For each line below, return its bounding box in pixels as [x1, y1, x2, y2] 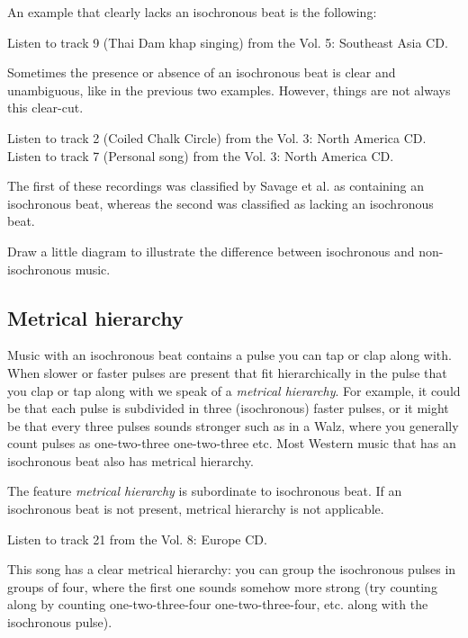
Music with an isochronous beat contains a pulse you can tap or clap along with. [7, 346, 452, 364]
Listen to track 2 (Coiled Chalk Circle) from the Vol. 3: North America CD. [7, 128, 427, 147]
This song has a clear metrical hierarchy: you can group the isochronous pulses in [7, 560, 456, 579]
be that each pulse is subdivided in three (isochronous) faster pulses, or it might [7, 399, 449, 418]
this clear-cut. [7, 98, 84, 117]
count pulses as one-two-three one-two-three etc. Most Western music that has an [7, 434, 456, 453]
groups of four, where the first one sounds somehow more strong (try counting [7, 577, 437, 596]
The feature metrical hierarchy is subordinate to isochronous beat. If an [7, 481, 402, 500]
